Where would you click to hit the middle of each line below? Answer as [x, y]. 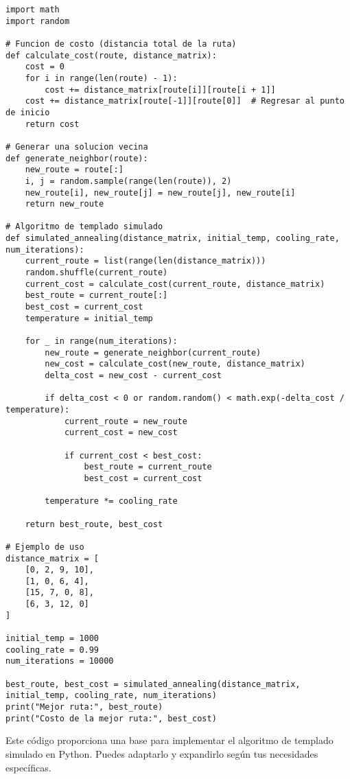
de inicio [28, 112]
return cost [52, 124]
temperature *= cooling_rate [111, 501]
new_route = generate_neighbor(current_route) [153, 352]
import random [38, 21]
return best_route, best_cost [94, 524]
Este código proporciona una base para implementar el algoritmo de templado [170, 740]
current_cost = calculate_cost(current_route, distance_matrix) [175, 284]
